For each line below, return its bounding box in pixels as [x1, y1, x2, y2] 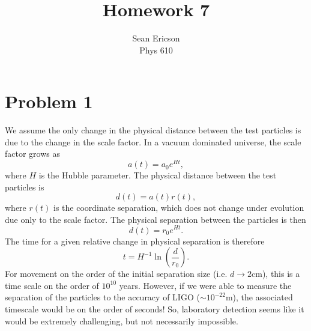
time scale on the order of [5, 279, 99, 291]
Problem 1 [5, 89, 93, 114]
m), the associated [225, 291, 293, 303]
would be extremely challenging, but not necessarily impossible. [5, 314, 238, 327]
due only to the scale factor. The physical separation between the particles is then [5, 213, 306, 225]
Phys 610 [139, 43, 173, 56]
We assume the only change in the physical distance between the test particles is [5, 124, 301, 136]
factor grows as [5, 147, 60, 160]
